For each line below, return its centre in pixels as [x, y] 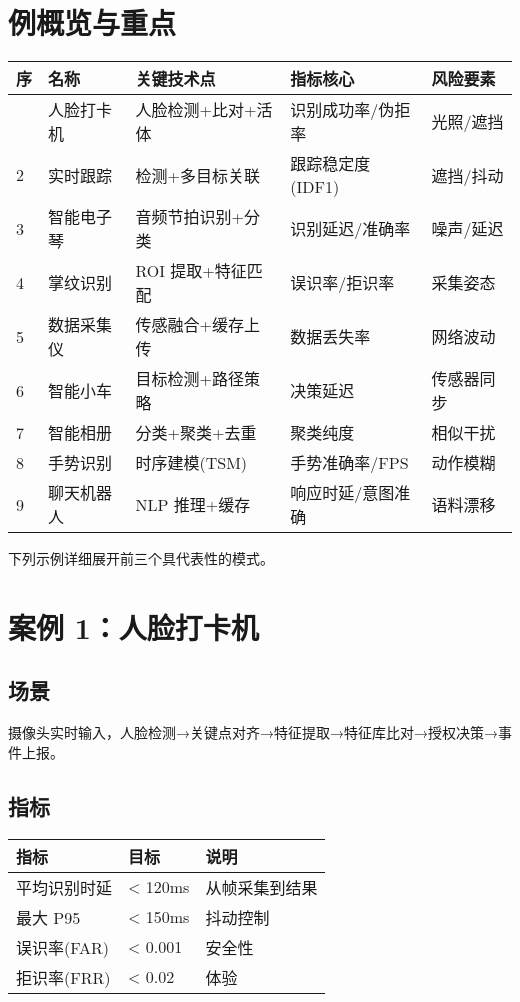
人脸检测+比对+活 [204, 110]
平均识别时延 [64, 887]
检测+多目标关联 [197, 175]
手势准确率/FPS [349, 463]
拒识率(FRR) [63, 977]
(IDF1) [315, 187]
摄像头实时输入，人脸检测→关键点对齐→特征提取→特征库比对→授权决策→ [253, 732]
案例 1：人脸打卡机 [133, 626]
